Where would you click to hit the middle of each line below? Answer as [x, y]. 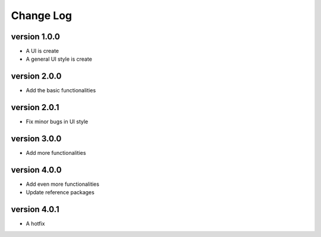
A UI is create [43, 51]
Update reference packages [60, 192]
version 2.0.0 [36, 77]
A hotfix [35, 224]
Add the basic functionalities [61, 91]
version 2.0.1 [35, 107]
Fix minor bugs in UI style [57, 121]
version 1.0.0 [36, 37]
